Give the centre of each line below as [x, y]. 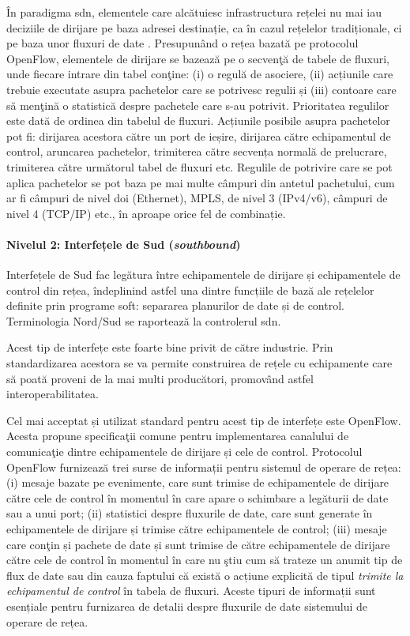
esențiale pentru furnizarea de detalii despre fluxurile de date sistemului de [187, 606]
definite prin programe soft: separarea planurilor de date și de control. [175, 305]
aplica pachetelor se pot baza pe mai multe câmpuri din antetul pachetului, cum [201, 182]
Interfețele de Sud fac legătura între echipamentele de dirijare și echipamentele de [203, 275]
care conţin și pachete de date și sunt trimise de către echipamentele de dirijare [198, 544]
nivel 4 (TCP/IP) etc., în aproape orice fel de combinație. [146, 213]
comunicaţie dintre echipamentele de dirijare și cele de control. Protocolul [184, 452]
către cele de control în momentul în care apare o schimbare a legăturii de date [197, 497]
